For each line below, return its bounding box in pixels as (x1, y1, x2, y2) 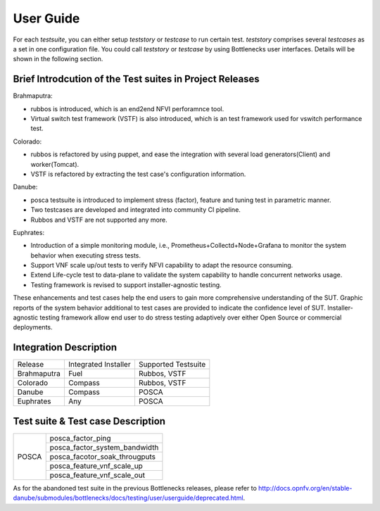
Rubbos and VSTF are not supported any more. (30, 215, 168, 224)
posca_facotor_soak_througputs (49, 451, 156, 461)
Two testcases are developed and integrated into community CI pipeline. (30, 206, 241, 214)
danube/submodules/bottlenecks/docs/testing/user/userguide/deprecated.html (13, 493, 243, 503)
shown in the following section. (13, 55, 103, 63)
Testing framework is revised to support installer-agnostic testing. (30, 280, 222, 289)
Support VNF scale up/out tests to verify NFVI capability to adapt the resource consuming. (30, 261, 293, 270)
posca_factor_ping (49, 433, 112, 443)
